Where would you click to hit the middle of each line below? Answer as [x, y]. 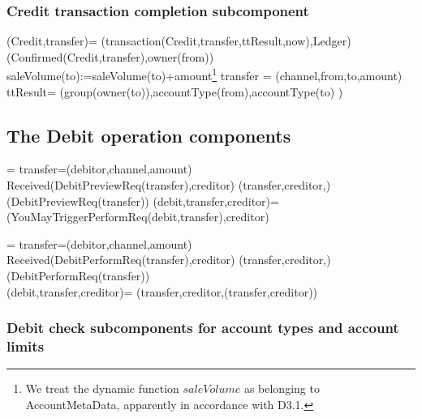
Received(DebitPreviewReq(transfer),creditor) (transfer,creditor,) [169, 185]
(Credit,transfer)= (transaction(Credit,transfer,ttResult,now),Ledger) [179, 41]
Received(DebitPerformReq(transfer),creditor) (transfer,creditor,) [169, 260]
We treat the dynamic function [102, 388]
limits [26, 346]
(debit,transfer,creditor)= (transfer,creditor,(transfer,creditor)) [162, 291]
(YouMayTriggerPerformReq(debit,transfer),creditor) [138, 217]
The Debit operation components [149, 135]
